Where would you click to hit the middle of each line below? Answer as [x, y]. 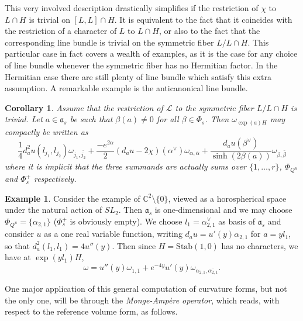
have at [18, 257]
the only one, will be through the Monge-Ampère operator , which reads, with [142, 300]
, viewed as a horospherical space [227, 198]
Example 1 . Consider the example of [73, 198]
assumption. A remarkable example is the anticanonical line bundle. [126, 88]
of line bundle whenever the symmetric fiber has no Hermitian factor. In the [141, 65]
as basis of [237, 221]
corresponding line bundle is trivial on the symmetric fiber [109, 42]
